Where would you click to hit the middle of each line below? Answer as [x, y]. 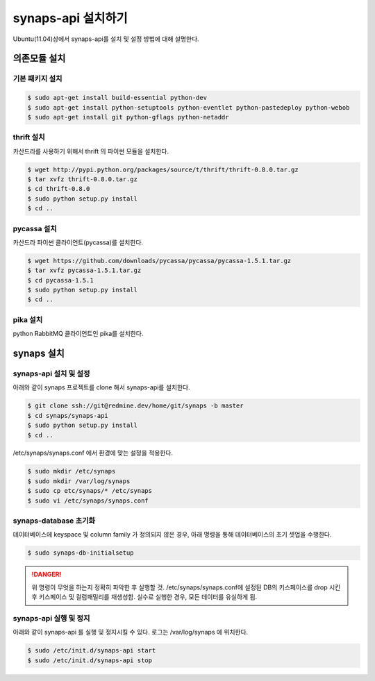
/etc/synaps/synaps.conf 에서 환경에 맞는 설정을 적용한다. [93, 453]
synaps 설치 [39, 353]
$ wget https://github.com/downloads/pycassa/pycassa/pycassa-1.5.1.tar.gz [159, 261]
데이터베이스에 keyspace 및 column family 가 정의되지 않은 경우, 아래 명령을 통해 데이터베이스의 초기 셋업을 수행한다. [172, 535]
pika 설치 [28, 319]
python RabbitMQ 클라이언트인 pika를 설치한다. [78, 334]
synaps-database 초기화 [54, 521]
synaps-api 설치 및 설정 [51, 373]
